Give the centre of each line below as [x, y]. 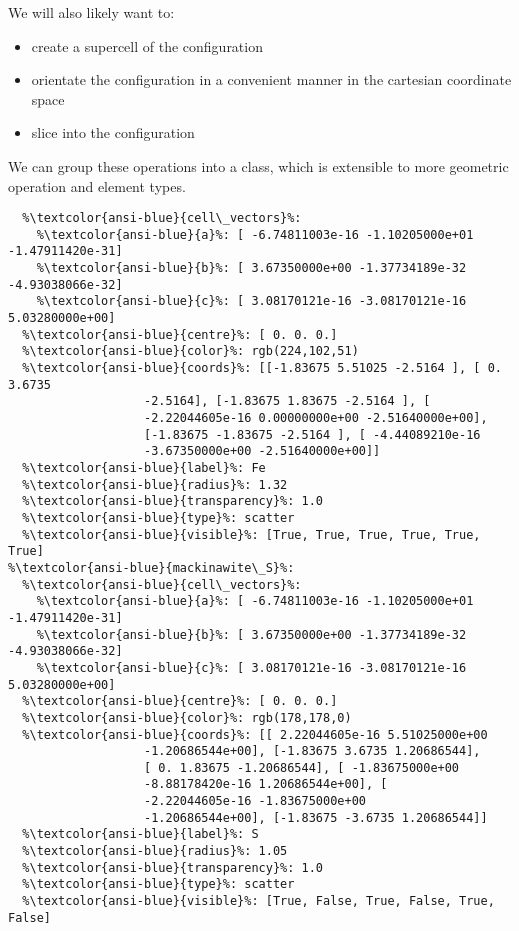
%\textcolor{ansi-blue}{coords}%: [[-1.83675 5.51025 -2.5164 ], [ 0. [262, 368]
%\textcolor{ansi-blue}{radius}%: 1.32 [155, 484]
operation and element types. [97, 185]
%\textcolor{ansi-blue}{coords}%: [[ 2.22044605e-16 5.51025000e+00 [255, 734]
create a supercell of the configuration [147, 45]
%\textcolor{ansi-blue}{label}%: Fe [144, 468]
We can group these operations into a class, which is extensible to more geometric [258, 165]
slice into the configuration [113, 132]
